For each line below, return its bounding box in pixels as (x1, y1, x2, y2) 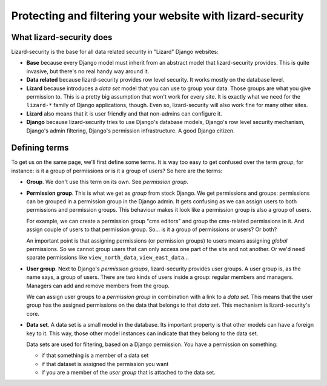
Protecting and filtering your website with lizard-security (11, 9, 304, 22)
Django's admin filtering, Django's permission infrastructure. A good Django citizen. (26, 127, 236, 134)
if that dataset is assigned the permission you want (41, 360, 169, 367)
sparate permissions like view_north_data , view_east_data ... (26, 254, 189, 261)
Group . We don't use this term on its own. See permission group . (26, 178, 189, 186)
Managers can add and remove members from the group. (26, 282, 170, 289)
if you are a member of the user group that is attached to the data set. (41, 369, 216, 376)
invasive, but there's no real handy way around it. (26, 67, 150, 75)
